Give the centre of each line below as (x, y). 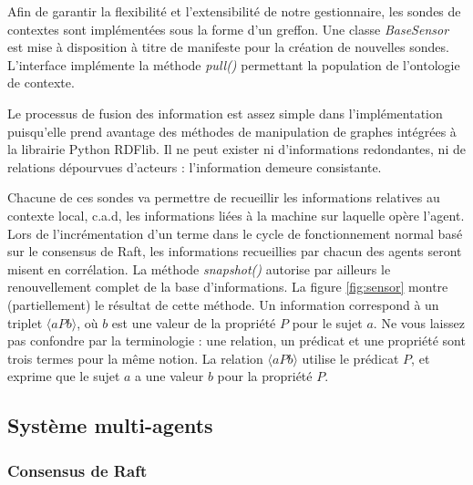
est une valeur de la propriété (194, 322)
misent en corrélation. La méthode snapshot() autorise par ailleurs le (199, 268)
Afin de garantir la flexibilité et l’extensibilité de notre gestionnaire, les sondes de (234, 11)
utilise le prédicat (350, 358)
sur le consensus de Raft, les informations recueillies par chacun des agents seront (235, 251)
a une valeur (170, 376)
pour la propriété (265, 376)
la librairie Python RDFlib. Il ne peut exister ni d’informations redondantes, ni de (236, 149)
